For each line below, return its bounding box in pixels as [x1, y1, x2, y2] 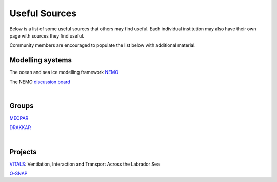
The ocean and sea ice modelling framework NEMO [9, 69, 119, 76]
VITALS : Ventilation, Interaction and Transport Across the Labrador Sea [9, 161, 160, 167]
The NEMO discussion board [9, 79, 70, 85]
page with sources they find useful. [9, 32, 85, 39]
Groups [9, 101, 34, 110]
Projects [9, 147, 37, 156]
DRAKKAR [9, 124, 31, 131]
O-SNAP [9, 170, 28, 176]
